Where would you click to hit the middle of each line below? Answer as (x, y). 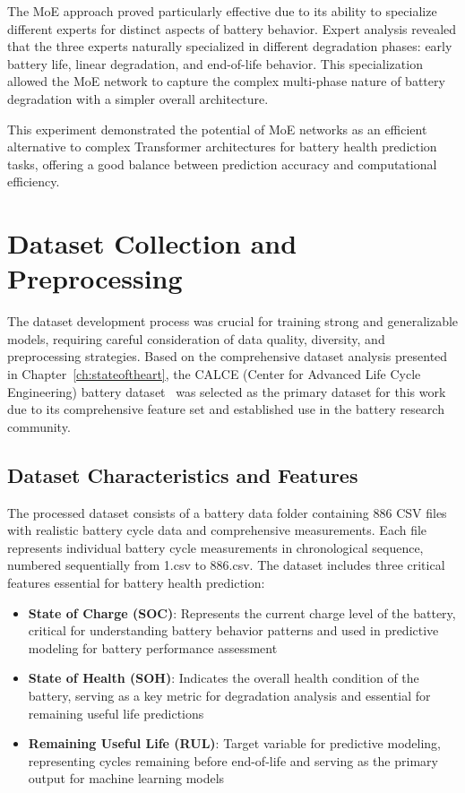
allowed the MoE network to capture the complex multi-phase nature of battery (226, 81)
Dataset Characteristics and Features (183, 474)
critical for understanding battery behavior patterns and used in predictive (233, 630)
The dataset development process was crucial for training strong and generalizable (233, 321)
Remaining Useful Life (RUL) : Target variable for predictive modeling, (234, 743)
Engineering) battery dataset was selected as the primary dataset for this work (227, 391)
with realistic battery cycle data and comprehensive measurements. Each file (217, 530)
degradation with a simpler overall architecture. (138, 98)
